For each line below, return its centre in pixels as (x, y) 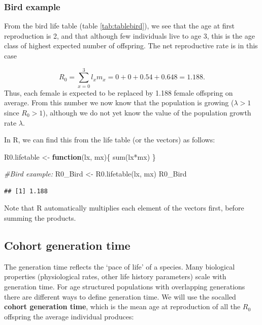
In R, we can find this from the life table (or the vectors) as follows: (110, 140)
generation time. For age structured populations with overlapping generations (125, 287)
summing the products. (40, 218)
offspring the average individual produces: (69, 316)
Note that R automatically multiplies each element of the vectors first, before (124, 208)
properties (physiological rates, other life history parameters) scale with (115, 276)
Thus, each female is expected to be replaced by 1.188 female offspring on (119, 92)
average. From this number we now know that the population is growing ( (119, 102)
